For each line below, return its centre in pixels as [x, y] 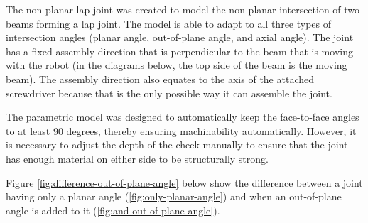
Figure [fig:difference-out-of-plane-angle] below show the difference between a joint [184, 182]
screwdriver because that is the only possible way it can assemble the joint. [169, 93]
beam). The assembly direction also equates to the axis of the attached [160, 78]
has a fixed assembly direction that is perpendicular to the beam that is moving [179, 51]
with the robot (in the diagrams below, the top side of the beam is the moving [177, 65]
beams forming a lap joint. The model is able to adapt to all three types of [169, 23]
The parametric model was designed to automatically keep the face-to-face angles [183, 117]
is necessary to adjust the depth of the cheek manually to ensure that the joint [177, 145]
